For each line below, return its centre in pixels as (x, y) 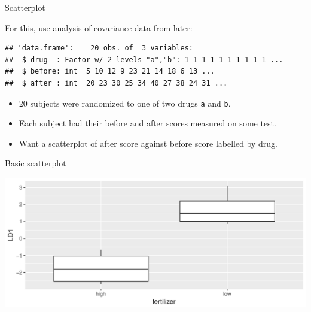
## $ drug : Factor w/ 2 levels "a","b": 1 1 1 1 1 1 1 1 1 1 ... (144, 60)
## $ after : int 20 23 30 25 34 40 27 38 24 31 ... (116, 83)
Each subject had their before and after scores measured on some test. (147, 123)
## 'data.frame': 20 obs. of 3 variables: (99, 48)
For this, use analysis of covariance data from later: (99, 27)
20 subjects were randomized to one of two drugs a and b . (125, 103)
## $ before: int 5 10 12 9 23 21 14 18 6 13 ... (110, 72)
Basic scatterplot (36, 163)
